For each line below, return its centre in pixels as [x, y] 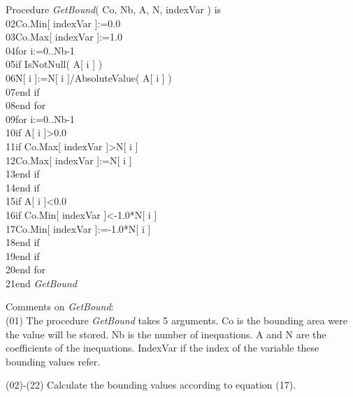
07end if [23, 91]
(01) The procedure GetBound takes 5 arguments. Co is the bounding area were [176, 320]
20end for [26, 269]
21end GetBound [41, 283]
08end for [26, 105]
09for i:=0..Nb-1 [40, 118]
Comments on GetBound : [60, 306]
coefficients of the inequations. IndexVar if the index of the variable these [163, 348]
